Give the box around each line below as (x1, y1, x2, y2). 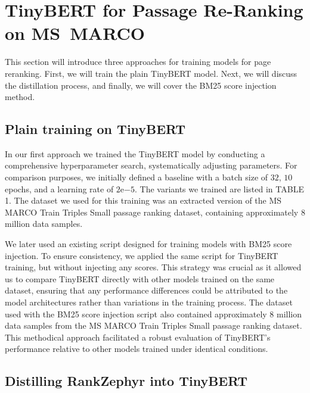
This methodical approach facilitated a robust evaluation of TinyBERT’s (5, 330, 271, 343)
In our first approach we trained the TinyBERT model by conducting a (5, 147, 265, 160)
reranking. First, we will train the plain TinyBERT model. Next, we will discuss (5, 67, 297, 79)
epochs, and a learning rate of (5, 182, 114, 195)
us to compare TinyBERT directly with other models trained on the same (5, 272, 275, 285)
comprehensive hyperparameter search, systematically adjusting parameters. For (5, 159, 297, 171)
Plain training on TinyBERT (5, 120, 186, 138)
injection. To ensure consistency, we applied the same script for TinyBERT (5, 249, 278, 261)
